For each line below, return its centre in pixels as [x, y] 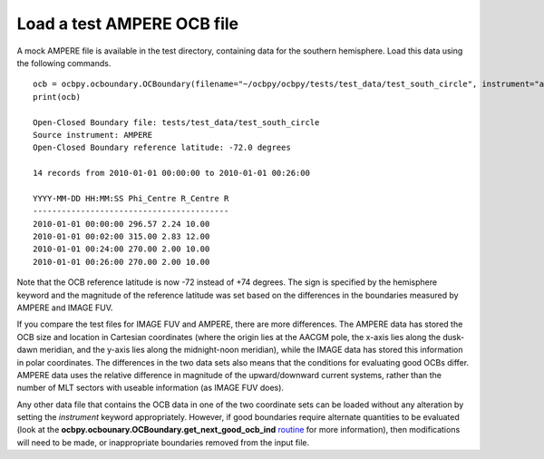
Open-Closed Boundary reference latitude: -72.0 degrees [162, 148]
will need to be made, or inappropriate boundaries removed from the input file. [163, 442]
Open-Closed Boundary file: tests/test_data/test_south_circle [176, 122]
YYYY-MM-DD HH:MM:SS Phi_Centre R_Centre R [131, 198]
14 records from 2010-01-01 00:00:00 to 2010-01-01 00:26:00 [171, 173]
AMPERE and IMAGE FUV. [65, 308]
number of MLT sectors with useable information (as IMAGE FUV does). [151, 388]
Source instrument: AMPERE [93, 135]
